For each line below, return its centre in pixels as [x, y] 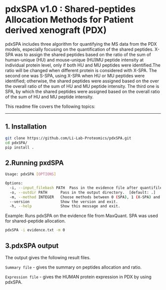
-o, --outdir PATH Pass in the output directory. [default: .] [83, 192]
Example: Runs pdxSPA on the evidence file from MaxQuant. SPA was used [82, 216]
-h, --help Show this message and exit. [65, 206]
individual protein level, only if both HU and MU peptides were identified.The [83, 65]
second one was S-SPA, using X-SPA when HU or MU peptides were [75, 75]
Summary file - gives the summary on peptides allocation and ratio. [73, 267]
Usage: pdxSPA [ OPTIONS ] [31, 174]
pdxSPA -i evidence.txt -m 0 [35, 230]
